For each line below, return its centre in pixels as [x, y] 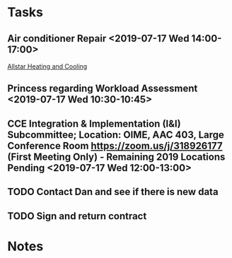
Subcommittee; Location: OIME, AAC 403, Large [116, 135]
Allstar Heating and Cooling [47, 66]
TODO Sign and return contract [77, 216]
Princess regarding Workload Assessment [103, 89]
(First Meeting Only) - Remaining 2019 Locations [116, 157]
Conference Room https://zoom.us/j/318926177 [115, 146]
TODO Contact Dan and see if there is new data [113, 192]
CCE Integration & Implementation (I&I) [94, 123]
